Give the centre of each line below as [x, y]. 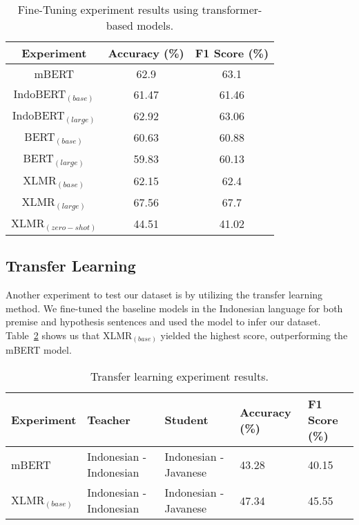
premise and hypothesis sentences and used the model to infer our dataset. [163, 322]
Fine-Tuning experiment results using [108, 9]
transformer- [232, 9]
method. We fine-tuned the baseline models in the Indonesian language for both [174, 308]
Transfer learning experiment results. [179, 376]
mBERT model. [39, 350]
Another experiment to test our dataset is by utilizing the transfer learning [164, 295]
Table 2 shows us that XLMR [69, 335]
